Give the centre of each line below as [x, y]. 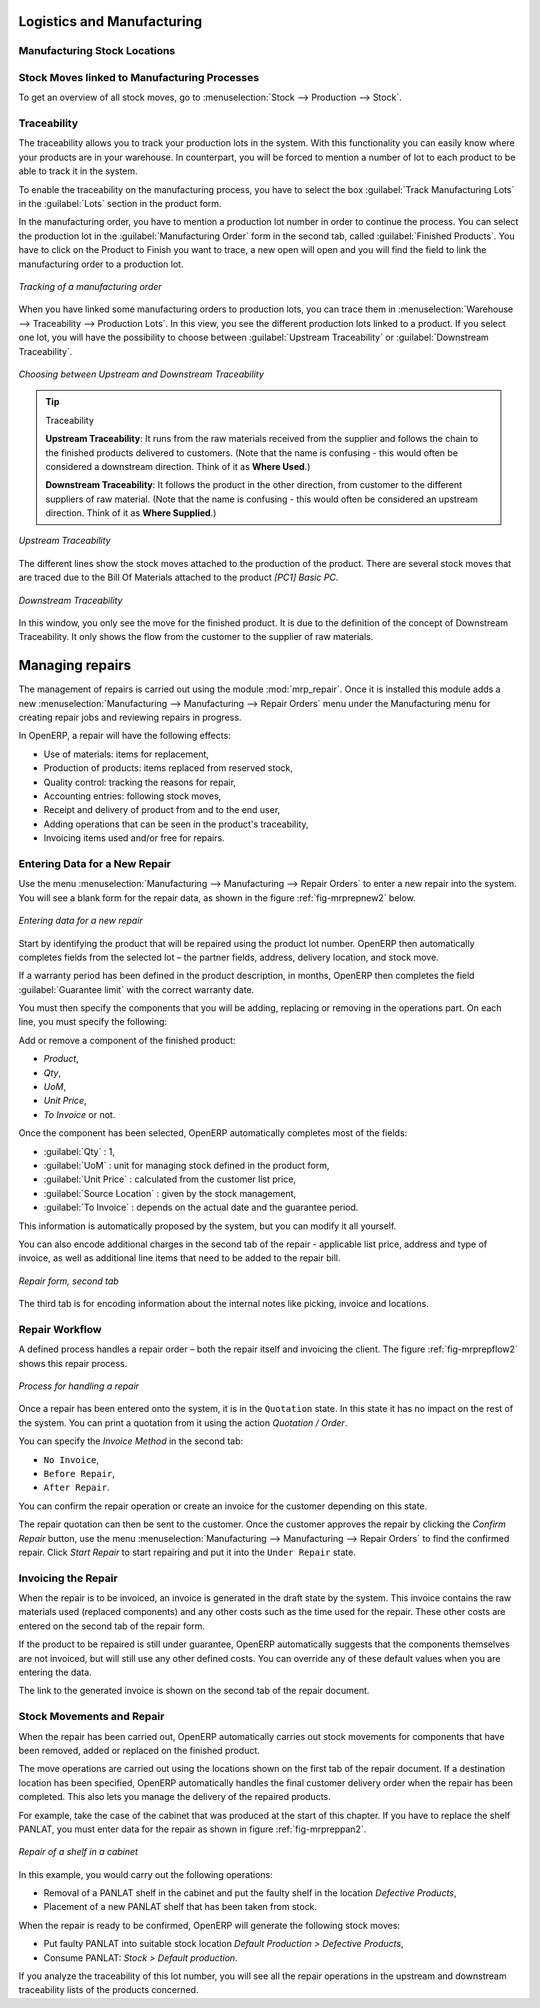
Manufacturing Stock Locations [97, 51]
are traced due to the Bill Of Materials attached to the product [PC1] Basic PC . [178, 577]
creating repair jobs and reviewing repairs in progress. [130, 717]
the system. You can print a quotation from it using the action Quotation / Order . [183, 1422]
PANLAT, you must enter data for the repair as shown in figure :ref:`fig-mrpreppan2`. [192, 1829]
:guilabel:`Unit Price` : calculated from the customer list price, [170, 1179]
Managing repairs [75, 665]
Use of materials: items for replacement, [126, 754]
